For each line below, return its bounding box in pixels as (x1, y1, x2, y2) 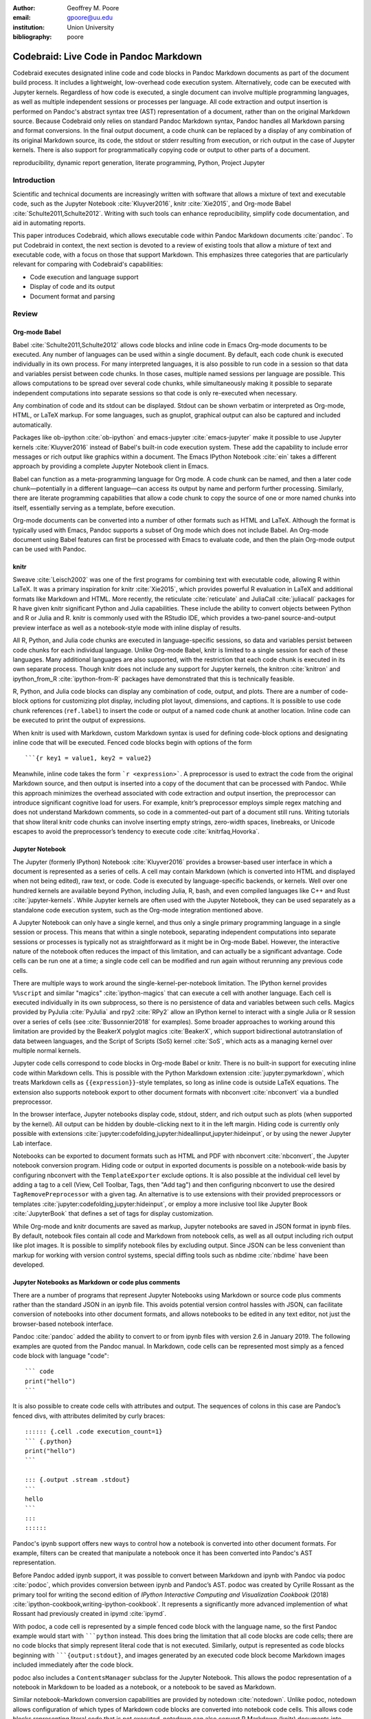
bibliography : (12, 33, 52, 41)
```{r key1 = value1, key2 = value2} (25, 754, 153, 763)
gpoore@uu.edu (67, 14, 113, 22)
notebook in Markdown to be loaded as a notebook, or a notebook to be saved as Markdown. (12, 1683, 276, 1691)
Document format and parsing (30, 292, 115, 300)
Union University (67, 23, 115, 31)
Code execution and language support (30, 272, 139, 281)
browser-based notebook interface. (12, 1320, 113, 1328)
